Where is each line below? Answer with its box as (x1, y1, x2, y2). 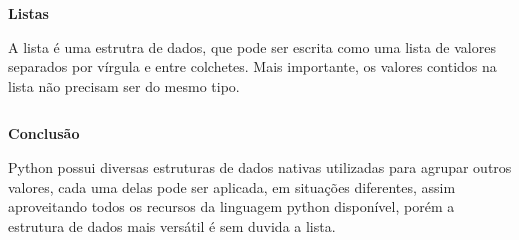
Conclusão (8, 123, 80, 144)
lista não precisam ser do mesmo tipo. (8, 75, 240, 96)
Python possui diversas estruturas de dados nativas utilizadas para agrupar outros (8, 156, 512, 177)
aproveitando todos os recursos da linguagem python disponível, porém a (8, 196, 455, 217)
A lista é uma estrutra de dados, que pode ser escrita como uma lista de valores (8, 36, 496, 57)
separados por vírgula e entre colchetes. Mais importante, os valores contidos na (8, 56, 497, 77)
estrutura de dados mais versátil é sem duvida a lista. (8, 215, 336, 236)
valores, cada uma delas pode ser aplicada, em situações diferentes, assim (8, 176, 456, 197)
